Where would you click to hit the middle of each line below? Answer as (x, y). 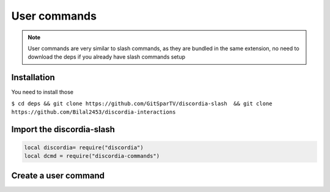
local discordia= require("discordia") (84, 148)
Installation (33, 77)
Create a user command (58, 175)
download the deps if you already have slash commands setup (107, 57)
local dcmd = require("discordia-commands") (92, 156)
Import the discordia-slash (63, 129)
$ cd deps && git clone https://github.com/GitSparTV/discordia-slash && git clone (142, 103)
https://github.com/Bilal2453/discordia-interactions (94, 112)
